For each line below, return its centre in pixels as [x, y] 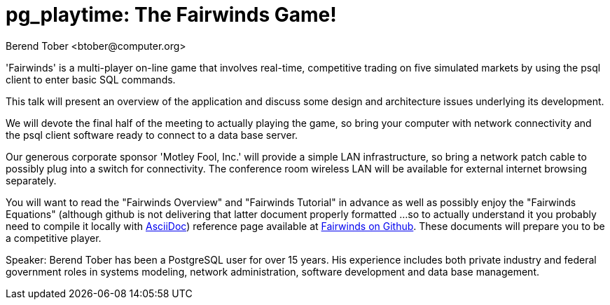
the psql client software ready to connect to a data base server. [152, 135]
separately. [31, 180]
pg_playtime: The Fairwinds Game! [171, 15]
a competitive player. [54, 238]
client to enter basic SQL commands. [91, 79]
